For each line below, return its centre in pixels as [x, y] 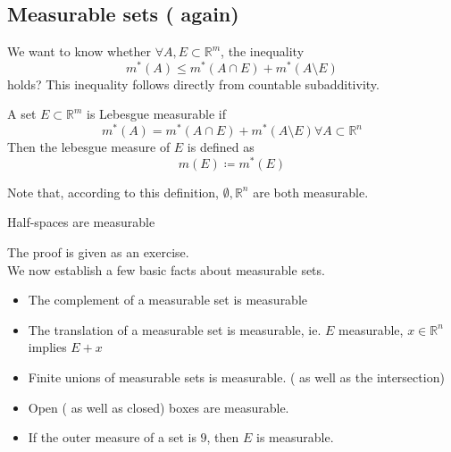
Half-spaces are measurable [81, 222]
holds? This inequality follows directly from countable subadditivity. [193, 84]
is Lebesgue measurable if [157, 114]
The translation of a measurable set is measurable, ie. [175, 329]
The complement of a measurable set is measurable [168, 300]
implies [47, 347]
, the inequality [263, 51]
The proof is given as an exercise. [98, 252]
